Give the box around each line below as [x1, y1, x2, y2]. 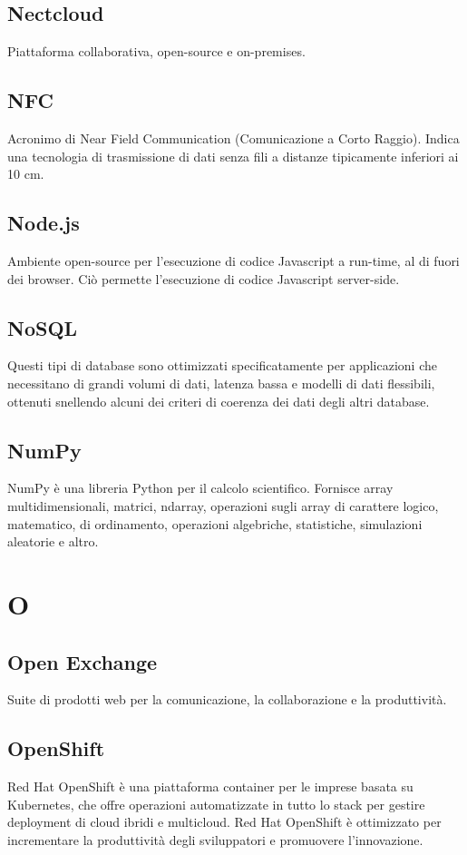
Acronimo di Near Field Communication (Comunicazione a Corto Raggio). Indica [7, 129, 460, 147]
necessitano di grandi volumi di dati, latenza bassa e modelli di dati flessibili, [7, 373, 435, 392]
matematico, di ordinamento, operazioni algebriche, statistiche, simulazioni [7, 514, 423, 533]
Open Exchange [7, 647, 158, 675]
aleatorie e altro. [7, 532, 99, 551]
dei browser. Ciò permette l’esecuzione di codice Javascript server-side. [7, 269, 400, 288]
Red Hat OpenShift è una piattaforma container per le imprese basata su [7, 777, 413, 796]
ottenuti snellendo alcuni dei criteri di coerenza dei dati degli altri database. [7, 391, 430, 410]
